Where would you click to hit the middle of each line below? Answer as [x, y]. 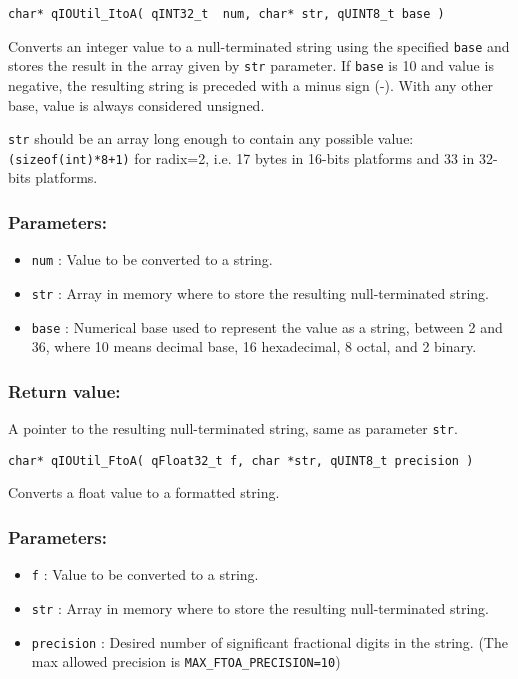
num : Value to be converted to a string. [152, 259]
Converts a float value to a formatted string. [144, 492]
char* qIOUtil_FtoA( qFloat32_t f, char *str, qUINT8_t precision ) [241, 460]
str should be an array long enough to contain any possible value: [211, 138]
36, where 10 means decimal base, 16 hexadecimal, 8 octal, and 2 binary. [254, 346]
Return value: [64, 390]
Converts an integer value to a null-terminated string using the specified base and [259, 45]
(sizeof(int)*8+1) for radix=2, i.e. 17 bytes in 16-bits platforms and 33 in [241, 157]
